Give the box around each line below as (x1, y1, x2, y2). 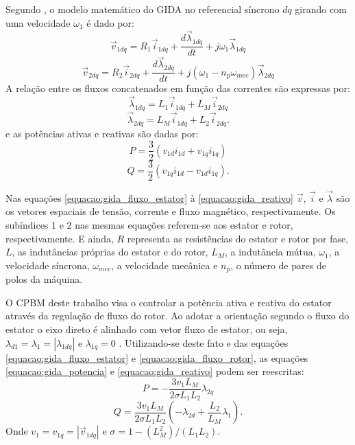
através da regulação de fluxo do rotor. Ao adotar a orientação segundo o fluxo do (5, 308, 350, 323)
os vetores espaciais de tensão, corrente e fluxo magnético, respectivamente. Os (5, 204, 336, 218)
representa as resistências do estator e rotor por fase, (127, 231, 349, 245)
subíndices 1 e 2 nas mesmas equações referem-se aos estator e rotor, (5, 218, 293, 232)
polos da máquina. (5, 272, 83, 286)
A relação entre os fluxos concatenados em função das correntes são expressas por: (5, 81, 350, 95)
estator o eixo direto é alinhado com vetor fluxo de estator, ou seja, (5, 322, 288, 336)
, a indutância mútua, (225, 244, 316, 259)
